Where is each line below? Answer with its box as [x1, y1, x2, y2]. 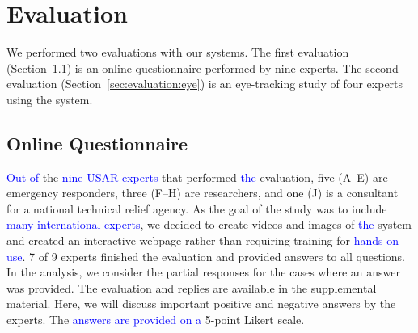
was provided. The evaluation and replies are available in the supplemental [6, 279, 377, 296]
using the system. [6, 91, 93, 107]
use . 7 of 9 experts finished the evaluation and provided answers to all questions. [6, 247, 406, 264]
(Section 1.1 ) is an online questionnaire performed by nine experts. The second [6, 59, 399, 76]
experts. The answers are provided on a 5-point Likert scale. [6, 311, 305, 328]
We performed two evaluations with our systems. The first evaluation [6, 44, 349, 61]
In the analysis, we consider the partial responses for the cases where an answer [6, 263, 400, 280]
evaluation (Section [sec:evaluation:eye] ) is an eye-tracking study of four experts [6, 75, 403, 92]
